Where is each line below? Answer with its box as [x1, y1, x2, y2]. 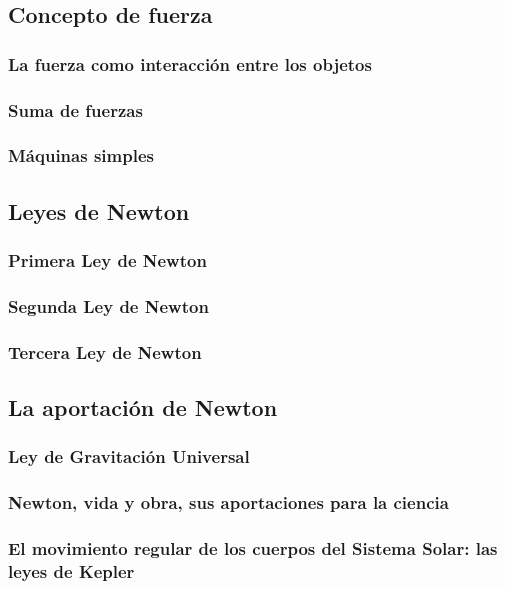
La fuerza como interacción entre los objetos [8, 51, 372, 76]
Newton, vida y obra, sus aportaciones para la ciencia [8, 490, 449, 515]
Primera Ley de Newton [8, 248, 207, 273]
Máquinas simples [8, 143, 154, 168]
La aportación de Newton [8, 392, 278, 423]
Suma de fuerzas [8, 97, 143, 122]
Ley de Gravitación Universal [8, 444, 250, 469]
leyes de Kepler [8, 558, 135, 583]
